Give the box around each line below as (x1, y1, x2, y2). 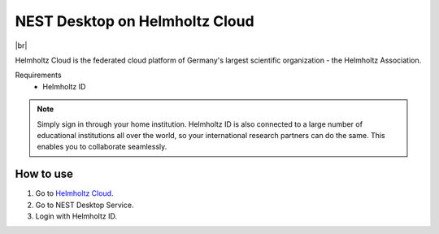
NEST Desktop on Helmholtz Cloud (15, 12, 255, 30)
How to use (15, 167, 73, 181)
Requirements (15, 70, 62, 80)
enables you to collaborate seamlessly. (37, 142, 167, 152)
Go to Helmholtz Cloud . (35, 188, 114, 198)
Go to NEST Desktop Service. (35, 200, 134, 210)
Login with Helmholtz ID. (35, 211, 118, 221)
